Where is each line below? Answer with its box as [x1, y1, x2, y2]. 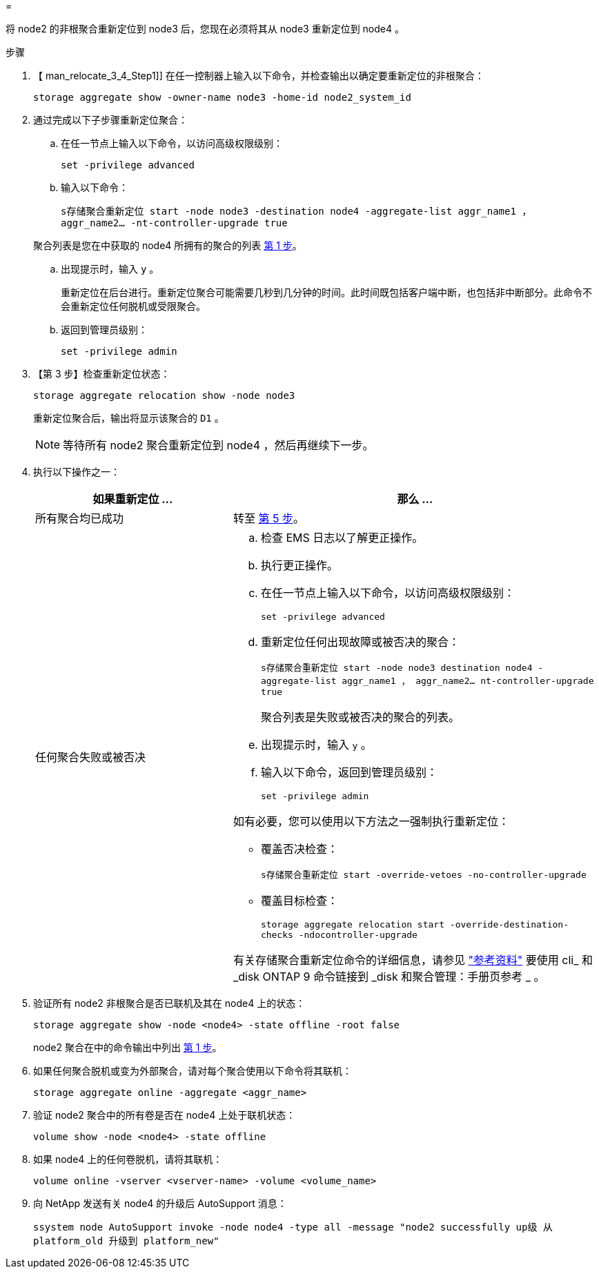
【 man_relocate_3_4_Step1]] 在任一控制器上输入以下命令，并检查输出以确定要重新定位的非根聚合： [33, 70, 484, 81]
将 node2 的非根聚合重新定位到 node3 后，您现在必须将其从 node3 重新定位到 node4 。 [6, 23, 404, 35]
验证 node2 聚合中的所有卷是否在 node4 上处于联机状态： [33, 1109, 296, 1121]
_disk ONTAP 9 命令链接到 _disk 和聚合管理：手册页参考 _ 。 [233, 970, 545, 983]
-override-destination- [449, 919, 569, 930]
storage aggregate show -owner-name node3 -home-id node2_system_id [33, 92, 411, 103]
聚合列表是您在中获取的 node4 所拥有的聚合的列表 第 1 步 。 [33, 239, 302, 251]
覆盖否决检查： [260, 842, 338, 856]
